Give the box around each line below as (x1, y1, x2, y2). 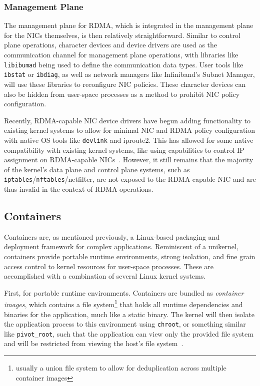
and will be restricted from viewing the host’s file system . (4, 338, 183, 349)
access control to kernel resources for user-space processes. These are (4, 261, 214, 271)
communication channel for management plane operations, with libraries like (4, 49, 238, 59)
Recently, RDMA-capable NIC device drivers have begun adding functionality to (4, 115, 251, 125)
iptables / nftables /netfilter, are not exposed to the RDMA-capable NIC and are (4, 174, 256, 184)
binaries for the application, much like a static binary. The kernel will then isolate (4, 309, 254, 319)
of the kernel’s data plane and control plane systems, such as (4, 164, 190, 174)
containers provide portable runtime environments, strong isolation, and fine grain (4, 251, 255, 261)
